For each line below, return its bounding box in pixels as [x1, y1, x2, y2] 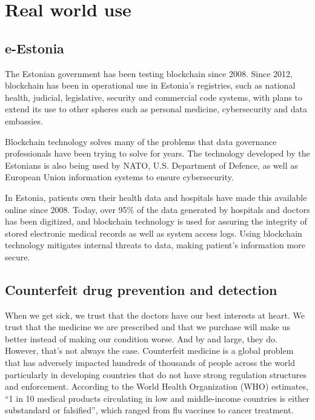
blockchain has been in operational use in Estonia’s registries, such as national [5, 79, 296, 92]
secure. [5, 250, 30, 263]
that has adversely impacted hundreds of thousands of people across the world [5, 356, 296, 369]
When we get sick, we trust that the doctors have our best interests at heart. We [5, 308, 305, 321]
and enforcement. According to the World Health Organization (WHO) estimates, [5, 380, 308, 393]
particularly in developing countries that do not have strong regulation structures [5, 368, 307, 381]
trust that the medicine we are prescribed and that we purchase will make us [5, 320, 291, 333]
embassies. [5, 114, 43, 127]
